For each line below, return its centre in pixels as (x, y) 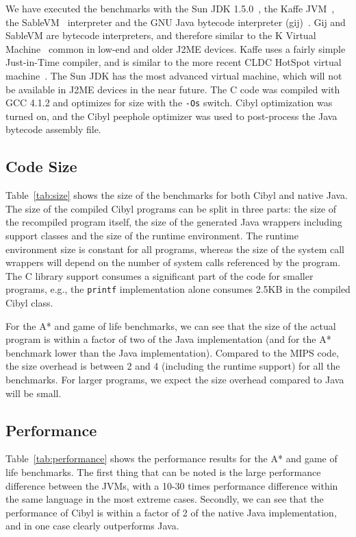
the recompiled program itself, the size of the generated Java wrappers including (174, 222)
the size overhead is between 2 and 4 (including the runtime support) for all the (173, 366)
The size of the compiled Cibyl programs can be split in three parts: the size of (171, 208)
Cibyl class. (29, 303)
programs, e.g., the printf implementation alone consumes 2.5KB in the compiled (178, 289)
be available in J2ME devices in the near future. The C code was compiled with (173, 89)
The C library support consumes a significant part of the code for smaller (160, 275)
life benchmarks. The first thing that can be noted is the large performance (163, 472)
